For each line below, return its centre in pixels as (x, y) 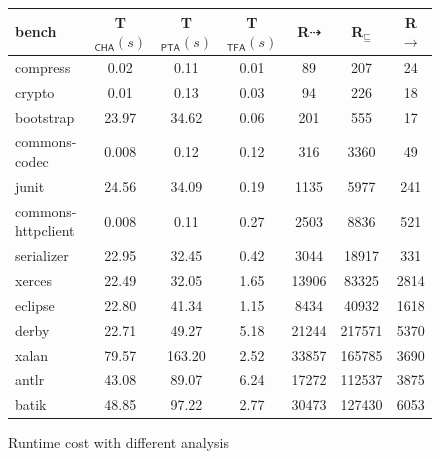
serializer (42, 255)
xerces (34, 280)
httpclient (45, 230)
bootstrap (45, 116)
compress (43, 66)
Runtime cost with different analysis (118, 442)
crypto (35, 91)
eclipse (35, 304)
